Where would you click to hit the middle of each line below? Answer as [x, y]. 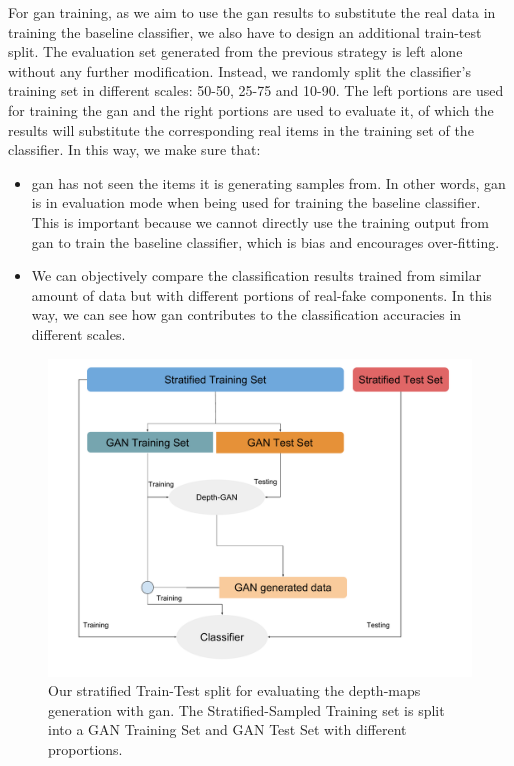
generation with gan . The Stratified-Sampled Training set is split [246, 709]
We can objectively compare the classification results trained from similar [256, 275]
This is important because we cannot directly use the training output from [260, 221]
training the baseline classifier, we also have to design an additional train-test [245, 31]
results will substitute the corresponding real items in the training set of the [241, 129]
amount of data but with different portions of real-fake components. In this [261, 294]
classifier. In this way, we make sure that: [134, 149]
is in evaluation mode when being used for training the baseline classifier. [256, 202]
